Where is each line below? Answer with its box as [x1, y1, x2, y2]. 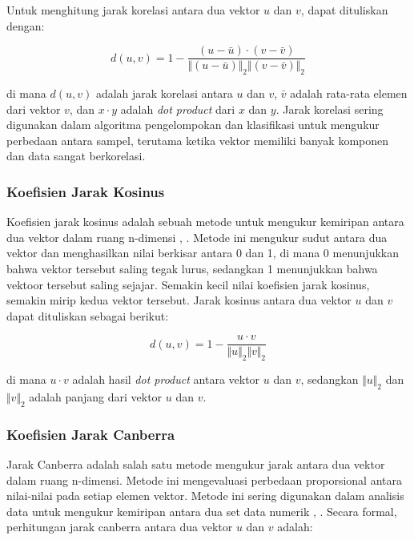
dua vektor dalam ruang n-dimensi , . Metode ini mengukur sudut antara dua [6, 228, 388, 245]
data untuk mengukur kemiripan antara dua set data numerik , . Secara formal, [6, 502, 397, 519]
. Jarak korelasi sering [275, 100, 384, 117]
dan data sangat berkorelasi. [6, 147, 146, 164]
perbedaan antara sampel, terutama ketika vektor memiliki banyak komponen [6, 131, 389, 148]
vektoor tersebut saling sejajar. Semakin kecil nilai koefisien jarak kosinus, [6, 276, 370, 292]
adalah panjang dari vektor [29, 389, 163, 405]
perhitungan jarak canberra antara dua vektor [6, 518, 233, 535]
